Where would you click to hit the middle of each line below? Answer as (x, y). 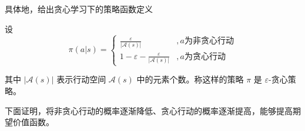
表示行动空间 (81, 79)
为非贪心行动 (209, 41)
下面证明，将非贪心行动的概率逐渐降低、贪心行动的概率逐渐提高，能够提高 (149, 110)
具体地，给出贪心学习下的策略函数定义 (79, 9)
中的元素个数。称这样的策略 (190, 79)
